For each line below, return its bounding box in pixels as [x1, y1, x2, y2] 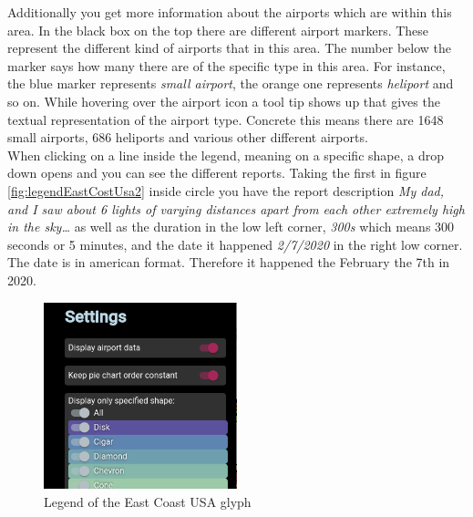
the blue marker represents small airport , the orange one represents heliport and [7, 74, 454, 93]
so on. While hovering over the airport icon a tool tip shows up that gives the [7, 91, 440, 110]
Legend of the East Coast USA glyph [44, 491, 252, 511]
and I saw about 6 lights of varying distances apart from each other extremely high [7, 199, 465, 218]
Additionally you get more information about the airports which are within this [7, 3, 452, 21]
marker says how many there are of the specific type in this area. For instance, [7, 56, 446, 75]
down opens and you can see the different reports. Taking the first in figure [7, 163, 427, 182]
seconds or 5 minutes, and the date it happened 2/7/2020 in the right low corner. [7, 234, 463, 253]
